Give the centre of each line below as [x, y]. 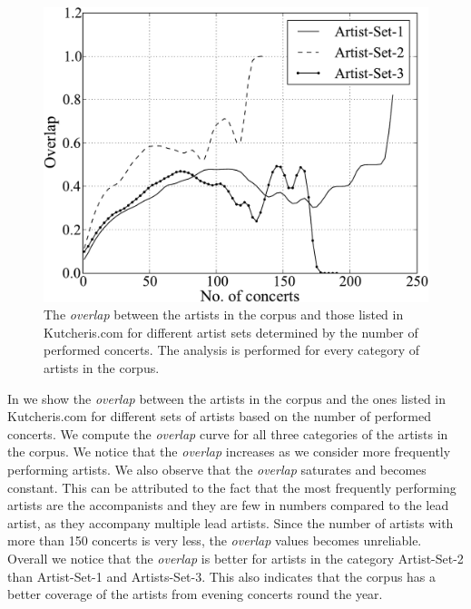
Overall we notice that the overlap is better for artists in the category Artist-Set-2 [235, 558]
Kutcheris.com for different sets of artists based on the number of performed [219, 416]
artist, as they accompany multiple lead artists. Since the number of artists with [231, 522]
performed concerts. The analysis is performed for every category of [231, 350]
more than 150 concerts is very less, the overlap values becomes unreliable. [215, 540]
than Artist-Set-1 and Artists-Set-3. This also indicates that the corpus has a [222, 576]
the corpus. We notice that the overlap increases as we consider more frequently [229, 452]
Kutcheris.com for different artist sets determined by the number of [231, 332]
